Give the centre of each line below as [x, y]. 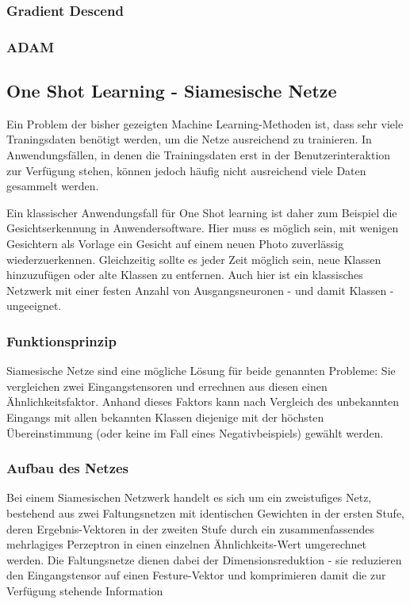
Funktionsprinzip [61, 340]
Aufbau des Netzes [68, 468]
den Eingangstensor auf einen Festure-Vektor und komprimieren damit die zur [196, 575]
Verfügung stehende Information [85, 590]
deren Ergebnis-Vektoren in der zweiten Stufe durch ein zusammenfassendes [190, 528]
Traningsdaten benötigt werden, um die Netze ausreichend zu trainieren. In [189, 139]
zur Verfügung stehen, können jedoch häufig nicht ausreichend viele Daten [186, 170]
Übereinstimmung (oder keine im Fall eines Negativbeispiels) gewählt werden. [195, 432]
